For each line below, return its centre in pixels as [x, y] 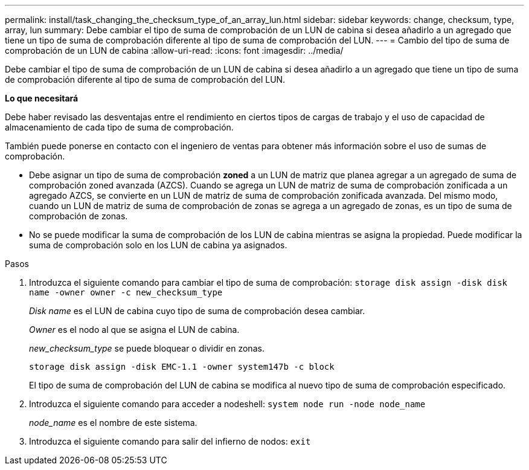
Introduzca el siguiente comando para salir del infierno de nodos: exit [170, 441]
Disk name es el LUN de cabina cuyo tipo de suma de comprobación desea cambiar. [197, 311]
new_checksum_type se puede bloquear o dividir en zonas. [147, 348]
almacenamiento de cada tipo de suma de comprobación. [119, 127]
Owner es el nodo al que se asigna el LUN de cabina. [134, 330]
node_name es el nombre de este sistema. [113, 423]
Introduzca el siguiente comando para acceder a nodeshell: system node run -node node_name [227, 404]
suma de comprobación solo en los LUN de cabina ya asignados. [158, 245]
